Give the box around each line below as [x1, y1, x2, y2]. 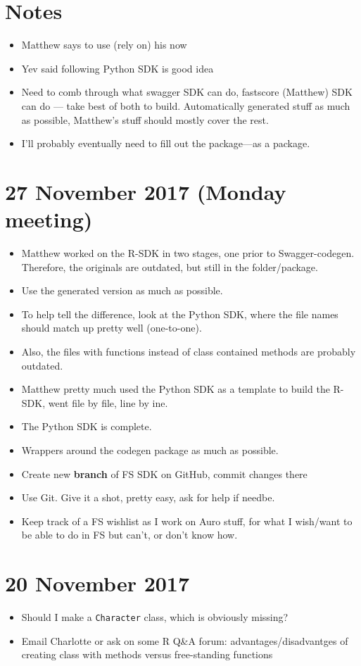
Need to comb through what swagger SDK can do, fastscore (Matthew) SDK [21, 84, 353, 99]
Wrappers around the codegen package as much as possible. [21, 442, 279, 457]
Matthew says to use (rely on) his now [21, 37, 187, 52]
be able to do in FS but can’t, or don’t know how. [21, 527, 238, 542]
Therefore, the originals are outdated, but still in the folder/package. [21, 259, 318, 274]
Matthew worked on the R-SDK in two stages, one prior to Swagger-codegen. [21, 246, 355, 260]
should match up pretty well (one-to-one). [21, 320, 202, 335]
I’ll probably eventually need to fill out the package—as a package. [21, 136, 310, 151]
